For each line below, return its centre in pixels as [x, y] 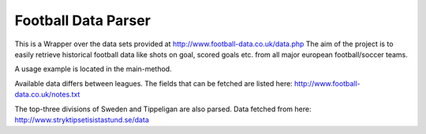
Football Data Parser [83, 20]
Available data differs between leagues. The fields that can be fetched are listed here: [154, 83]
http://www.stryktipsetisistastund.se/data [82, 120]
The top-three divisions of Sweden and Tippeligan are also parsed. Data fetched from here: [163, 109]
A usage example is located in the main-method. [93, 69]
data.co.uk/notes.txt [47, 95]
